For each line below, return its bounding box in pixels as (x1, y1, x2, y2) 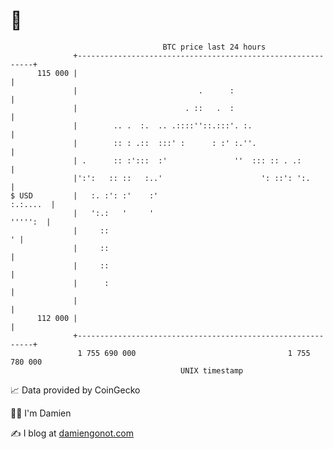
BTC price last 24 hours (162, 42, 267, 52)
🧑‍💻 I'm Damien (10, 407, 72, 419)
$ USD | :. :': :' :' (10, 190, 159, 201)
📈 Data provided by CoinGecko (10, 384, 141, 396)
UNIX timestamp (180, 365, 244, 376)
